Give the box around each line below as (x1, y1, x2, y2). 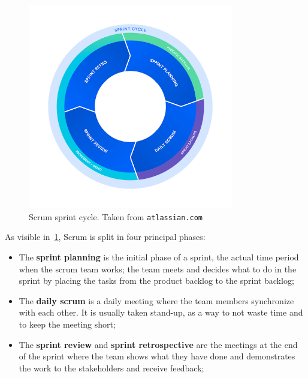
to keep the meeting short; (19, 318, 116, 330)
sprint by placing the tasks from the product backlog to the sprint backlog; (19, 274, 294, 287)
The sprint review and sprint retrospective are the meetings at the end (19, 338, 298, 350)
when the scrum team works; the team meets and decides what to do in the (19, 262, 297, 275)
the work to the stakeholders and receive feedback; (19, 361, 204, 374)
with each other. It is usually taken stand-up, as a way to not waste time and (19, 306, 303, 319)
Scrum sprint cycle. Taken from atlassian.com (29, 210, 203, 223)
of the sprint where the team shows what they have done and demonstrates (19, 350, 295, 362)
